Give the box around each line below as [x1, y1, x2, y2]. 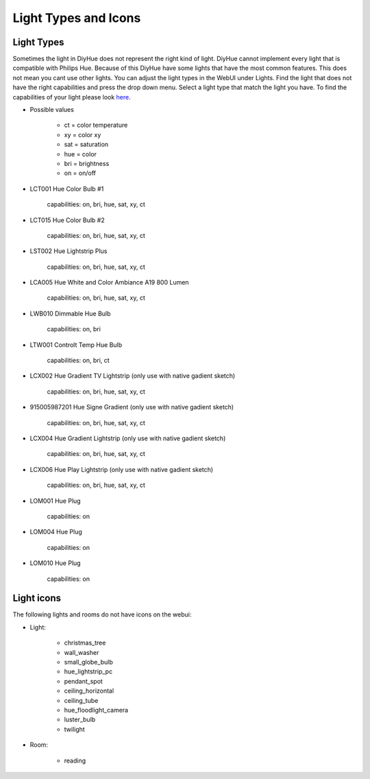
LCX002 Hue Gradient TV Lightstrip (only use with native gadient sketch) [29, 372, 236, 380]
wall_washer [64, 648, 99, 656]
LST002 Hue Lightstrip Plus [29, 247, 108, 255]
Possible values [29, 106, 75, 114]
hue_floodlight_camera [64, 706, 129, 714]
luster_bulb [64, 715, 96, 723]
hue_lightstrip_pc [64, 667, 113, 675]
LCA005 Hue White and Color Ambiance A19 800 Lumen [29, 278, 189, 287]
